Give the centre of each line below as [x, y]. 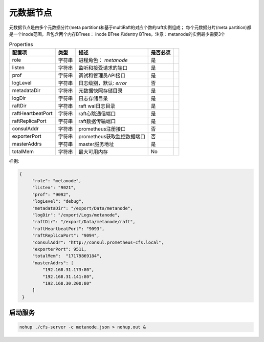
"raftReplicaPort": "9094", [66, 235]
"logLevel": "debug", [58, 201]
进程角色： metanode [103, 60]
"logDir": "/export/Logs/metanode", [76, 215]
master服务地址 [96, 144]
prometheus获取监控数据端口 [112, 136]
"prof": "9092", [52, 194]
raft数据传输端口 [97, 121]
